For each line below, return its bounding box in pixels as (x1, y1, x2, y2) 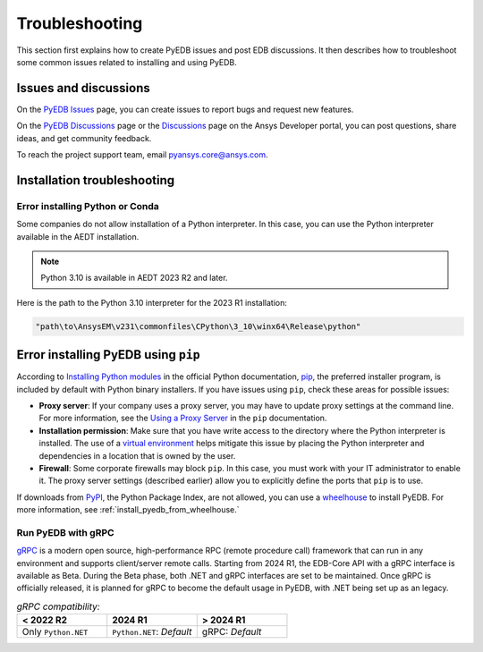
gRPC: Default (201, 626, 262, 639)
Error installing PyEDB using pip (16, 347, 200, 362)
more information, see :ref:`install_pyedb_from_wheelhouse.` (16, 504, 241, 515)
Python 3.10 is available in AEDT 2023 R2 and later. (40, 273, 228, 284)
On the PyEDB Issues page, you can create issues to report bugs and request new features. (16, 104, 354, 114)
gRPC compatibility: (16, 600, 100, 613)
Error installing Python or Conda (16, 199, 160, 212)
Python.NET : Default (112, 626, 192, 639)
